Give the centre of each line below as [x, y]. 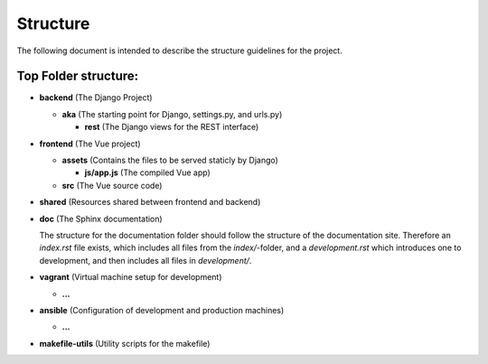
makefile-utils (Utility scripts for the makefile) [125, 343]
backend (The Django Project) [96, 98]
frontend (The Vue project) [90, 144]
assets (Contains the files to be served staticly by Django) [170, 160]
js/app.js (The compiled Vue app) [148, 173]
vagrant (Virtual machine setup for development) [131, 277]
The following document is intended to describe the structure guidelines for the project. [179, 51]
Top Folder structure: [78, 76]
